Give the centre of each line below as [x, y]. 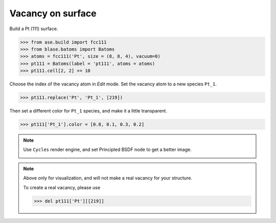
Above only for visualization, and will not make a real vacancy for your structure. [108, 178]
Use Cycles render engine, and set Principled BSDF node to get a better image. [107, 150]
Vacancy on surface [53, 13]
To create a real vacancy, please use [62, 187]
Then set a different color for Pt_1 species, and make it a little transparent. [88, 111]
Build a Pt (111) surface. [34, 29]
